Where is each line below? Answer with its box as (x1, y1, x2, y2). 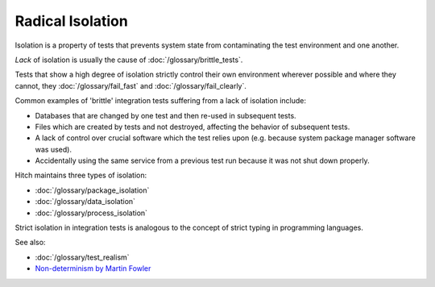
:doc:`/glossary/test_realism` (35, 252, 130, 262)
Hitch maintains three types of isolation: (14, 170, 147, 181)
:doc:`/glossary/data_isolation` (35, 197, 136, 206)
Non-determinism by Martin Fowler (35, 264, 151, 273)
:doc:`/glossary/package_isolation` (35, 185, 150, 195)
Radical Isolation (14, 12, 128, 30)
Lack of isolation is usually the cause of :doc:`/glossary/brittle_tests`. (14, 55, 243, 64)
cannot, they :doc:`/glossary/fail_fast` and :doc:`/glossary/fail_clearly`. (14, 81, 247, 90)
